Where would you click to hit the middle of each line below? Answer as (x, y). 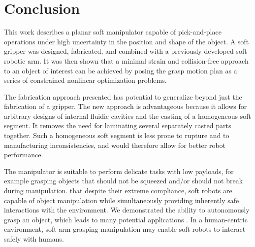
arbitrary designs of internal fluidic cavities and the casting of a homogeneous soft (127, 116)
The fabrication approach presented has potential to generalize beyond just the (123, 96)
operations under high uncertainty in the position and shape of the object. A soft (127, 41)
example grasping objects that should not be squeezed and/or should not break (124, 181)
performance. (24, 155)
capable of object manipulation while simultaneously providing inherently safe (122, 200)
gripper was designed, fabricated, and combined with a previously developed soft (126, 51)
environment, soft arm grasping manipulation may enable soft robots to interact (125, 229)
